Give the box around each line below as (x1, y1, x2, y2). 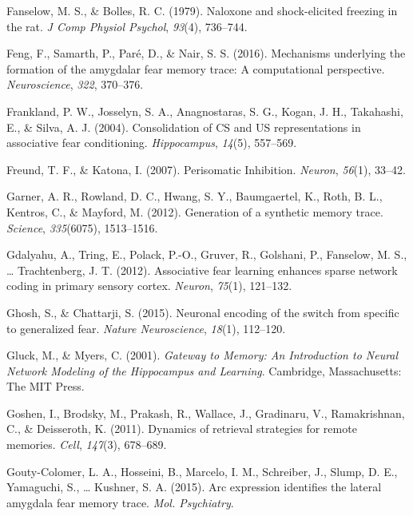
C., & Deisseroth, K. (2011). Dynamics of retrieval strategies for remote (6, 420, 357, 437)
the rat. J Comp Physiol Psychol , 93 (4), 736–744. (6, 18, 248, 34)
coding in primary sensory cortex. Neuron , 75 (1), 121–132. (6, 277, 292, 294)
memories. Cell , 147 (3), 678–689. (6, 436, 167, 453)
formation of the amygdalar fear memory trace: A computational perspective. (6, 60, 385, 77)
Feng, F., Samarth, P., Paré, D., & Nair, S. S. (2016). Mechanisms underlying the (6, 45, 406, 62)
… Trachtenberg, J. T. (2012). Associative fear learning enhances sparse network (6, 261, 398, 278)
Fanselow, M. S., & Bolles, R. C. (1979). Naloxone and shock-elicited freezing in (6, 2, 398, 18)
